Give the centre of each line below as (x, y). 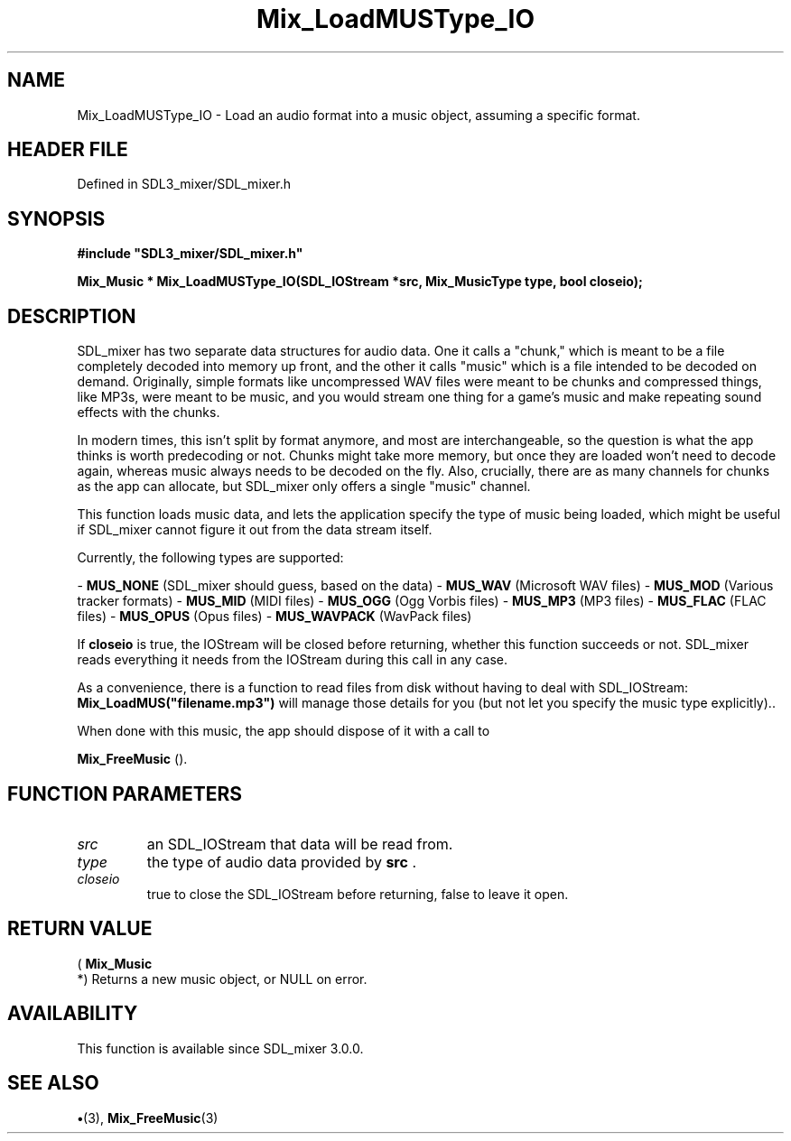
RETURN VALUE (80, 929)
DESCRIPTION (72, 316)
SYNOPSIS (56, 218)
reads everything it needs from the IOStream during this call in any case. (292, 660)
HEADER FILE (68, 150)
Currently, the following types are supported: (210, 558)
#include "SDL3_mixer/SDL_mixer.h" (190, 254)
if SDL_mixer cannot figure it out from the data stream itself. (255, 530)
